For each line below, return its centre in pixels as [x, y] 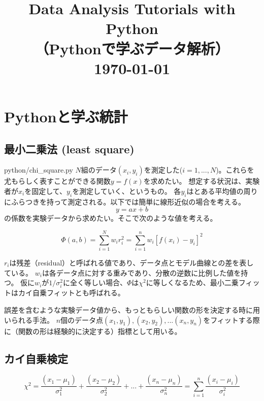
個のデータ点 [82, 320]
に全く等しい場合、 [95, 282]
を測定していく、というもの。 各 [127, 191]
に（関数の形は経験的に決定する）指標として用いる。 [93, 331]
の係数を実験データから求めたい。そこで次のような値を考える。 [111, 218]
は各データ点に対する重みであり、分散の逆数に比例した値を [141, 272]
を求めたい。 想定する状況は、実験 [202, 181]
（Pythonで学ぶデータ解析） [132, 48]
